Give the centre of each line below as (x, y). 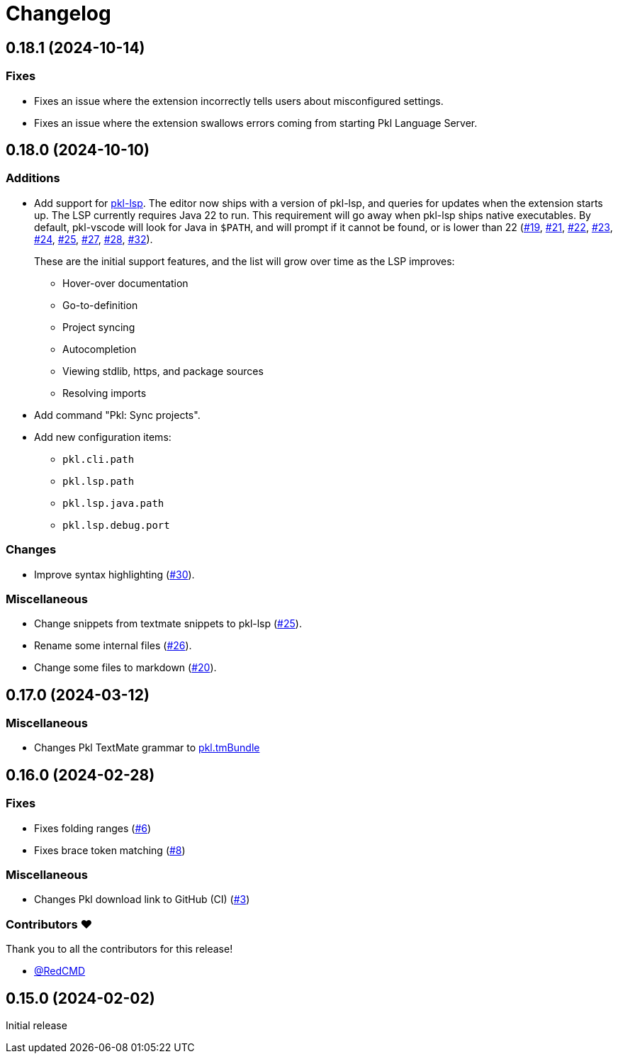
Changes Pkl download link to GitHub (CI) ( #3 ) (142, 900)
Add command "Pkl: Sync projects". (117, 415)
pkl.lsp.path (99, 481)
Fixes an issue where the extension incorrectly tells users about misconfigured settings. (239, 101)
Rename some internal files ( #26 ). (113, 646)
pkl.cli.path (99, 459)
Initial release (36, 1026)
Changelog (58, 13)
